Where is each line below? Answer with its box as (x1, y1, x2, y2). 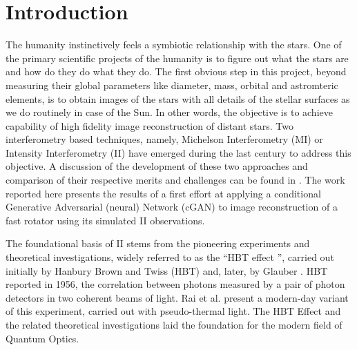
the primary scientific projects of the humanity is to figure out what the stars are (6, 50, 349, 65)
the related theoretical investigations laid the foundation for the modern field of (6, 318, 342, 331)
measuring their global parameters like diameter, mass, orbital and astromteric (6, 77, 338, 92)
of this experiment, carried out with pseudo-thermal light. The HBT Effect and (6, 304, 341, 318)
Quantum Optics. (6, 331, 79, 345)
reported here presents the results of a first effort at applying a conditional (6, 186, 321, 200)
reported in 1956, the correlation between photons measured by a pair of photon (6, 277, 345, 291)
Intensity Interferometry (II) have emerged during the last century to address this (6, 145, 351, 159)
